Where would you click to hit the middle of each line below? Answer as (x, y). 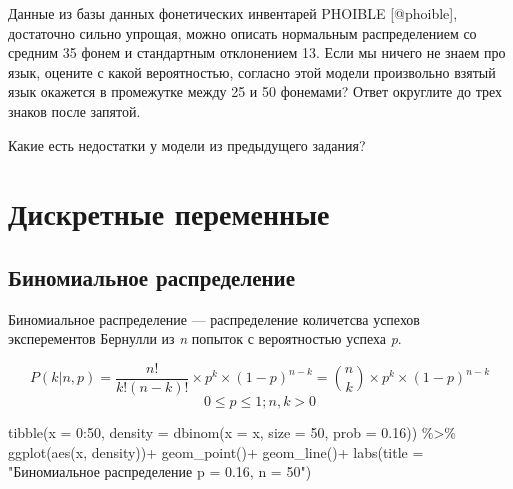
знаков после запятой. (74, 110)
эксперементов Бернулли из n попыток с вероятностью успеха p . (205, 338)
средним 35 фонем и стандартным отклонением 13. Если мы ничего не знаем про (257, 52)
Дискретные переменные (169, 213)
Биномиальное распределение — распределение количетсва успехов (214, 318)
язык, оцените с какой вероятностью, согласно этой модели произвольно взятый (252, 71)
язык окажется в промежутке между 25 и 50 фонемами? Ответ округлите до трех (255, 91)
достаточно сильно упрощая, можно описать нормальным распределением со (242, 32)
